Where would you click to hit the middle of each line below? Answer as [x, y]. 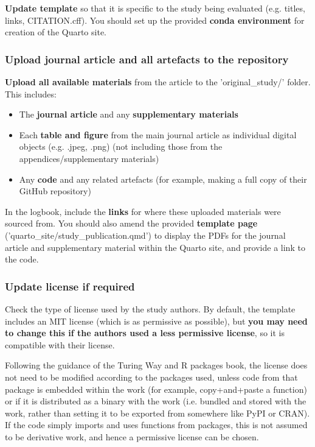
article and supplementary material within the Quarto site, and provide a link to [155, 247]
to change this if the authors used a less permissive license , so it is [145, 333]
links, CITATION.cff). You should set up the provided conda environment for [155, 20]
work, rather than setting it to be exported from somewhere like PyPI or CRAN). [157, 413]
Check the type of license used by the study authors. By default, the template [150, 308]
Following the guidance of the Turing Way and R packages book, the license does [156, 365]
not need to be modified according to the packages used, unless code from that [151, 377]
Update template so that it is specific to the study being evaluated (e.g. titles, [155, 8]
